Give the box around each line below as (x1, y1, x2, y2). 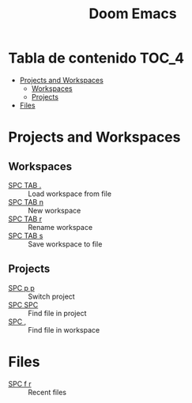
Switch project (28, 292, 75, 301)
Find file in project (28, 308, 87, 318)
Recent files (28, 387, 67, 397)
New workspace (28, 205, 81, 215)
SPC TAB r (8, 214, 42, 224)
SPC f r (8, 379, 32, 388)
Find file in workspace (28, 325, 100, 334)
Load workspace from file (28, 189, 112, 198)
